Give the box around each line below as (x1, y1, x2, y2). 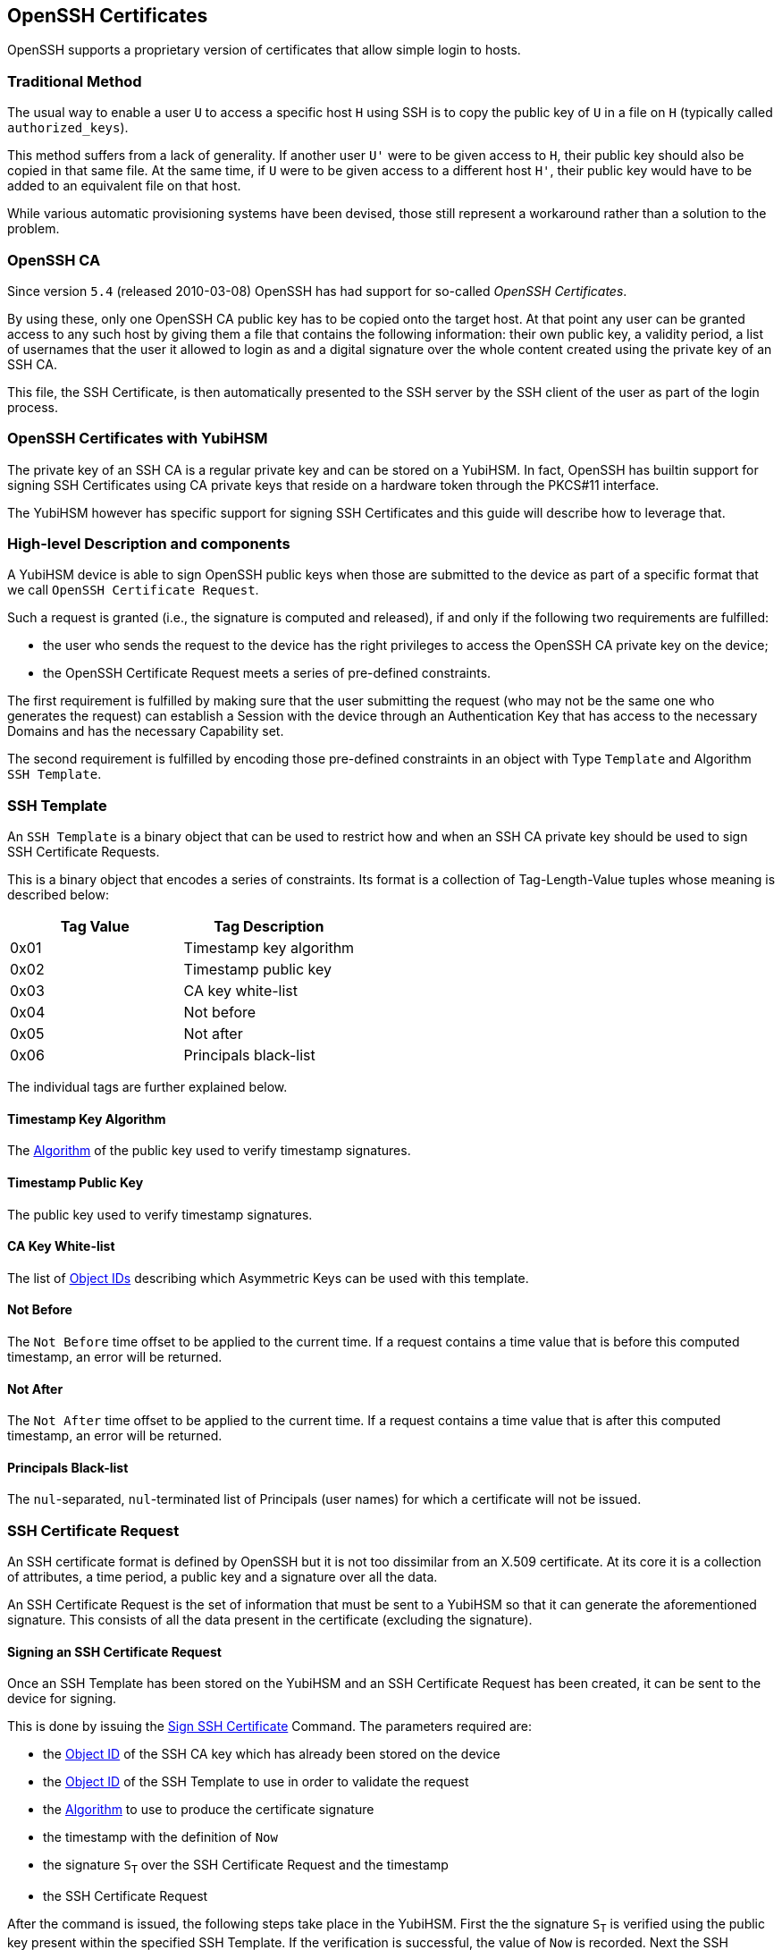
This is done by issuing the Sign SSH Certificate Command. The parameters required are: (7, 1718, 533, 1735)
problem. (7, 221, 60, 237)
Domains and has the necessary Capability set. (7, 723, 284, 739)
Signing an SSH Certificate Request (7, 1643, 222, 1659)
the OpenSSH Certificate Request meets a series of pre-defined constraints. (43, 665, 492, 681)
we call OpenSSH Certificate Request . (7, 582, 259, 598)
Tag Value (60, 917, 130, 936)
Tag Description (214, 917, 324, 936)
